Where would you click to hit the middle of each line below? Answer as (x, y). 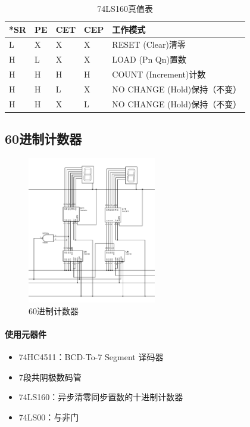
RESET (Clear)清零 (149, 44)
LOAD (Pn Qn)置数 (149, 59)
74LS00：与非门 (49, 417)
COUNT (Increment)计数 (159, 74)
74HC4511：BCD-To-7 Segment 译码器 (91, 357)
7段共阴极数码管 (50, 377)
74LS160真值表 (125, 8)
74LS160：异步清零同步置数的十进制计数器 (101, 397)
